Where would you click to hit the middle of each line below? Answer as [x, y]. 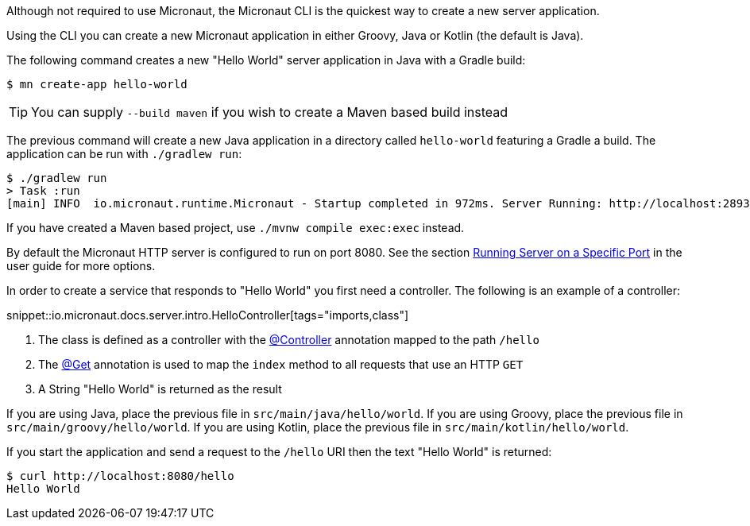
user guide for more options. [81, 266]
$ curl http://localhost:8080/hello [120, 476]
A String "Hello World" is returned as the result [160, 389]
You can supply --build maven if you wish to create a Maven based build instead [270, 112]
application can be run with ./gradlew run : [124, 154]
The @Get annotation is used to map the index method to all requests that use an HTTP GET [281, 364]
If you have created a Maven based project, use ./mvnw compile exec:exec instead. [236, 228]
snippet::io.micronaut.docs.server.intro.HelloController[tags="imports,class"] [208, 315]
